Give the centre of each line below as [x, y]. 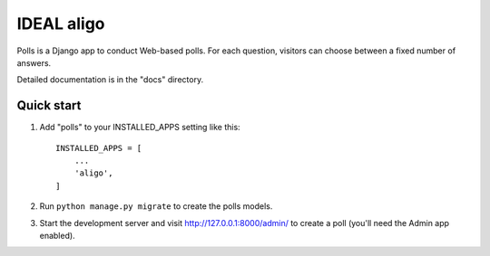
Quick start [49, 105]
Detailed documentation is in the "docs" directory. [110, 80]
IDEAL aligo [61, 24]
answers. [34, 62]
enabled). [58, 235]
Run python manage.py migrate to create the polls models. [156, 206]
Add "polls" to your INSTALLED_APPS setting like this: [140, 128]
